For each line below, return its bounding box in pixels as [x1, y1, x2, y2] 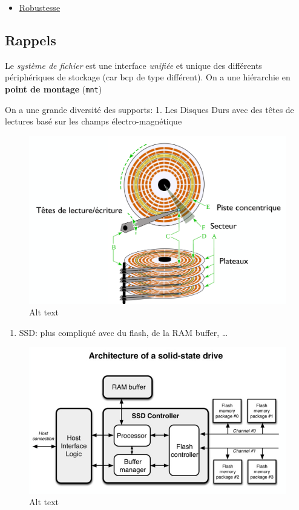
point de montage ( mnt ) [5, 82, 102, 95]
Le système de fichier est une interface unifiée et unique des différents [5, 59, 262, 71]
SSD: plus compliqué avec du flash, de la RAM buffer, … [19, 326, 228, 338]
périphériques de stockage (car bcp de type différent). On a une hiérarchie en [5, 71, 291, 83]
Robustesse [19, 1, 61, 13]
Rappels [5, 30, 56, 49]
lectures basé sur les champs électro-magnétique [5, 115, 182, 127]
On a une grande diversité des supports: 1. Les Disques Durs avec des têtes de [5, 103, 294, 115]
